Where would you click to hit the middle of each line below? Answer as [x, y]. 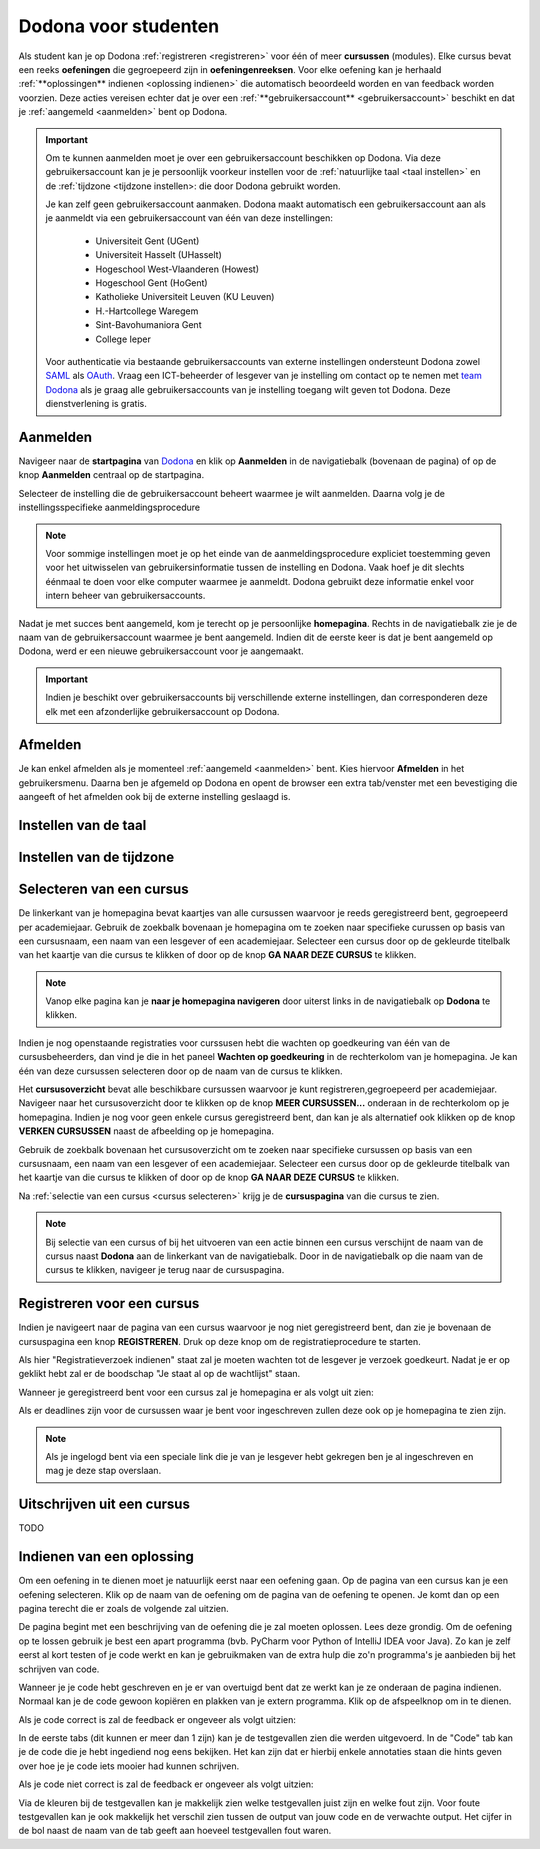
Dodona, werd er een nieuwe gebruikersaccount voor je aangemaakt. [161, 651]
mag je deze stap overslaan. [103, 1471]
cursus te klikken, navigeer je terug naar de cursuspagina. [165, 1270]
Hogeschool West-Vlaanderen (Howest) [177, 269]
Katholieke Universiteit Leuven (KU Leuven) [185, 297]
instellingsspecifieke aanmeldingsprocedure [109, 507]
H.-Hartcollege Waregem [147, 311]
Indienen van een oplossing [106, 1556]
